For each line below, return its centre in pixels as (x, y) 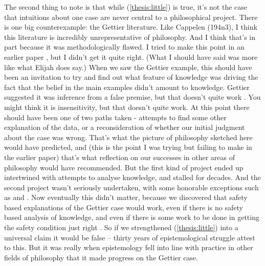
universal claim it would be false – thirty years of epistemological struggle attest (130, 237)
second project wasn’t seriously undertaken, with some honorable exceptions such (131, 187)
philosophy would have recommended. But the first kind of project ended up (124, 167)
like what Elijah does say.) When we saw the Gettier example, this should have (128, 67)
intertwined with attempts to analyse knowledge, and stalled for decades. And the (132, 177)
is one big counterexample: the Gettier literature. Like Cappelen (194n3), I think (131, 27)
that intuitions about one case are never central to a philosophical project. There (131, 17)
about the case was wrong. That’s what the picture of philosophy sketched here (128, 137)
